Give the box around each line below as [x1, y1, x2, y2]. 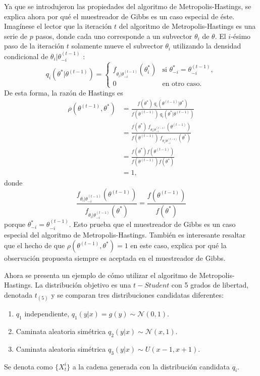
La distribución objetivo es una [35, 279, 131, 290]
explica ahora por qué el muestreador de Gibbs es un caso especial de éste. [4, 11, 235, 21]
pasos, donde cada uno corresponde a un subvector [35, 30, 192, 41]
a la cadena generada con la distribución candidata [72, 361, 230, 371]
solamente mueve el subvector [71, 40, 163, 51]
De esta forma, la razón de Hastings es [4, 87, 123, 98]
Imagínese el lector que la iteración [4, 21, 112, 31]
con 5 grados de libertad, [171, 279, 249, 290]
